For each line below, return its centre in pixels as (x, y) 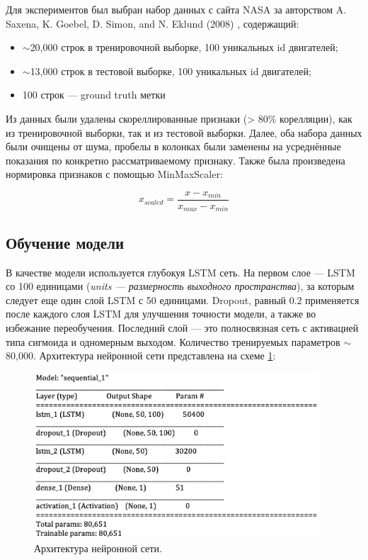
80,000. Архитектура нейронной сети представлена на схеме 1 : (141, 355)
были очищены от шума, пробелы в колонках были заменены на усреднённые (173, 146)
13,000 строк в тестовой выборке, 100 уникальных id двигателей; (171, 71)
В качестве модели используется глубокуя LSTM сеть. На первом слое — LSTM (180, 272)
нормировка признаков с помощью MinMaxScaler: (114, 174)
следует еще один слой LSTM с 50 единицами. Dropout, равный (146, 299)
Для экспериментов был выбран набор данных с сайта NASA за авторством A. (176, 9)
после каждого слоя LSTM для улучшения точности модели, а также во (161, 314)
